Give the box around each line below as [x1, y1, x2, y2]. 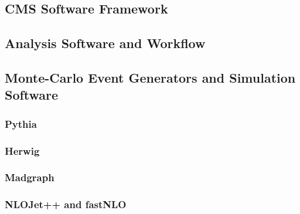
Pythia [5, 116, 37, 131]
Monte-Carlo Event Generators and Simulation [5, 68, 296, 86]
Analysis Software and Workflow [5, 34, 206, 52]
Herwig [5, 143, 40, 158]
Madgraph [5, 170, 54, 185]
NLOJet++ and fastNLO [5, 197, 127, 212]
